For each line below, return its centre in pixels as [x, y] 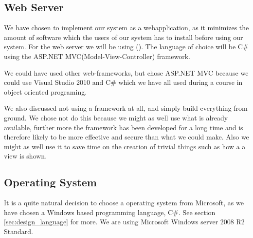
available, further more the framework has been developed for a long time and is [124, 127]
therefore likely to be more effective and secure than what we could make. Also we [126, 137]
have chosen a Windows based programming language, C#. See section [110, 212]
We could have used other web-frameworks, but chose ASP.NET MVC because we [126, 72]
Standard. [18, 231]
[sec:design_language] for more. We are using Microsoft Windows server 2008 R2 [124, 222]
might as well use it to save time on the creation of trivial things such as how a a [125, 146]
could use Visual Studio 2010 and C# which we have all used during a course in [123, 82]
